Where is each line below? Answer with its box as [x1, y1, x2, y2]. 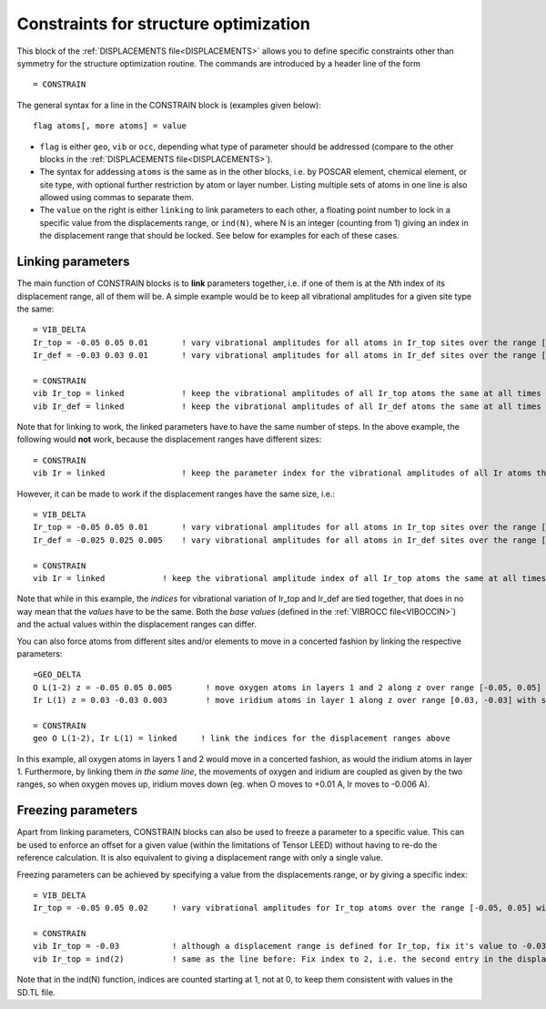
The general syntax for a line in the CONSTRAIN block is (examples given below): [16, 99, 322, 110]
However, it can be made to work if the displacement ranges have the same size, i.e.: [16, 488, 336, 499]
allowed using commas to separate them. [39, 192, 195, 203]
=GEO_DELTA [33, 669, 82, 680]
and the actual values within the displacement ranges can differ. [16, 619, 257, 630]
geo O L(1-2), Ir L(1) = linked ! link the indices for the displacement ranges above [33, 733, 450, 744]
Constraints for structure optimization [16, 14, 311, 34]
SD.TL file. [16, 986, 56, 997]
